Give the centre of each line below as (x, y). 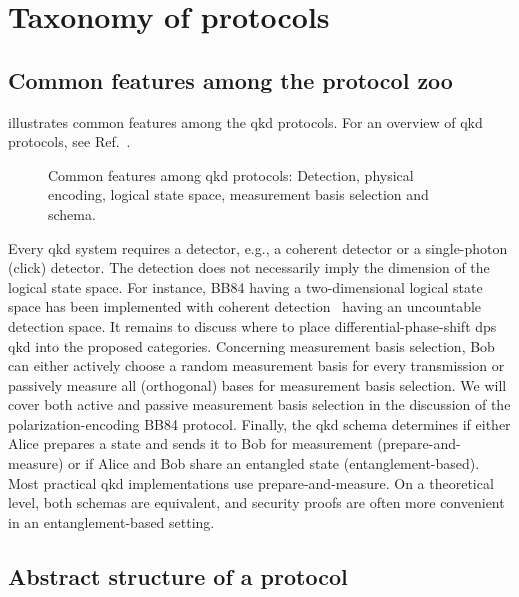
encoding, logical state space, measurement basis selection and (238, 194)
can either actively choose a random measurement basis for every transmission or (256, 365)
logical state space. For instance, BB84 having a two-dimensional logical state (245, 286)
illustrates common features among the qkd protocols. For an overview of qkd (245, 121)
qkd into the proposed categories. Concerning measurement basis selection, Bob (251, 345)
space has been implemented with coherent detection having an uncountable (245, 306)
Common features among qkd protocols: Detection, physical (231, 174)
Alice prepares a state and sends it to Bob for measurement (190, 443)
